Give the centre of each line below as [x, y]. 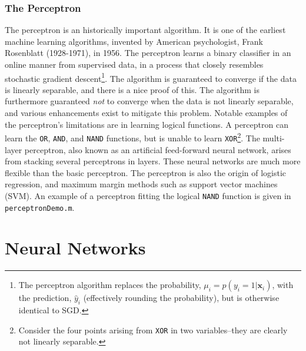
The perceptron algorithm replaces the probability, [110, 285]
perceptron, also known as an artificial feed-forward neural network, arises [158, 149]
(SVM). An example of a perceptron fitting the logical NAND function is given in [148, 195]
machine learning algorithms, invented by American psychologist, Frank [134, 41]
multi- [274, 138]
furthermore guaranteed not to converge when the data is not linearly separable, [149, 101]
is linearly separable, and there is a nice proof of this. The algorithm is [132, 89]
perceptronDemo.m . [40, 207]
